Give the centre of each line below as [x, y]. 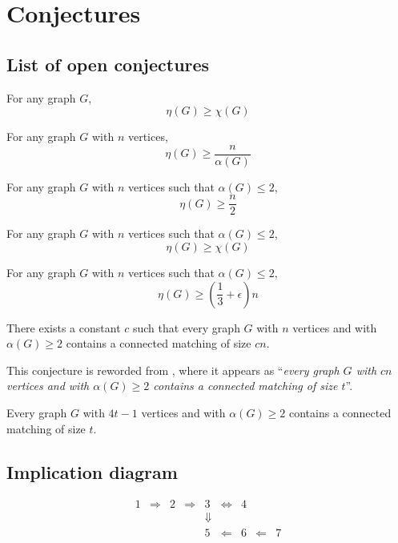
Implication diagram [92, 471]
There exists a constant [64, 327]
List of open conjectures [108, 64]
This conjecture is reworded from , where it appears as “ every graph [173, 370]
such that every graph [186, 327]
